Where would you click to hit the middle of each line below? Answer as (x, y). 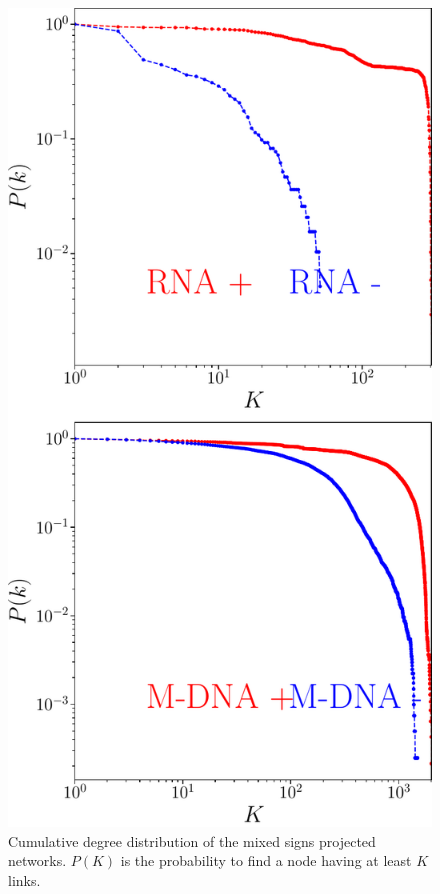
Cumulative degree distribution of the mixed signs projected (192, 840)
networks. (37, 860)
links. (24, 879)
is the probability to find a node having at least (266, 860)
